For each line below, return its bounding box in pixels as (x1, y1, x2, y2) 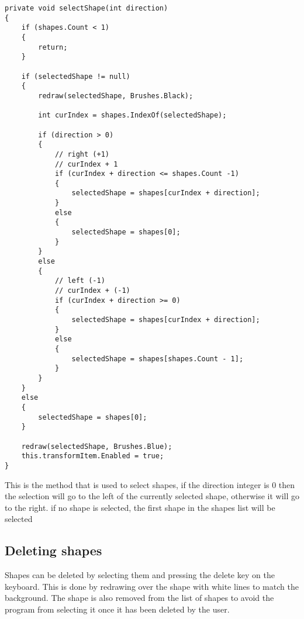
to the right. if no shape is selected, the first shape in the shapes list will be (5, 501, 275, 513)
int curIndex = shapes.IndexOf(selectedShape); (38, 111, 227, 120)
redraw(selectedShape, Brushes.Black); (38, 91, 194, 100)
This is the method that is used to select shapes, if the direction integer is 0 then (5, 478, 295, 490)
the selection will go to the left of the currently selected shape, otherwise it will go (5, 490, 299, 502)
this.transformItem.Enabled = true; (21, 452, 164, 461)
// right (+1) (54, 150, 109, 158)
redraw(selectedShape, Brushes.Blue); (21, 442, 172, 451)
